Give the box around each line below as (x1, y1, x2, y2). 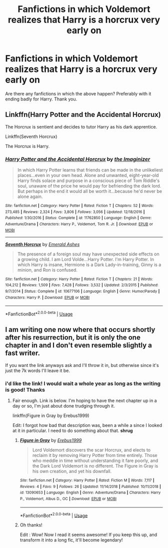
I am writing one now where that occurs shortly (5, 325, 155, 334)
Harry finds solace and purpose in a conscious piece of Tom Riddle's (17, 177, 160, 183)
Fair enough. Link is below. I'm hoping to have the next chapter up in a (12, 397, 157, 403)
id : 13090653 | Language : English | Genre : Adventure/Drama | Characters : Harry (19, 490, 161, 495)
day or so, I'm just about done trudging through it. (12, 403, 115, 409)
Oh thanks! (19, 522, 42, 528)
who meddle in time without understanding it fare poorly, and (32, 457, 158, 463)
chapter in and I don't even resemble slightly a (5, 341, 152, 349)
